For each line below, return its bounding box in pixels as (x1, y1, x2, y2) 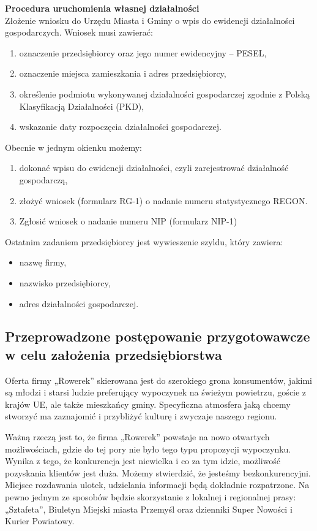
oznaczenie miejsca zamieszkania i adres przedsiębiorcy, (19, 67, 226, 80)
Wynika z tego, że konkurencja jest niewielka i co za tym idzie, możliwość (5, 454, 281, 467)
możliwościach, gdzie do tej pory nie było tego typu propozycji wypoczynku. (5, 442, 291, 455)
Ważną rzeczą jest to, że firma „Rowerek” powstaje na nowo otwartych (5, 430, 270, 443)
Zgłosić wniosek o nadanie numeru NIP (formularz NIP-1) (19, 215, 237, 227)
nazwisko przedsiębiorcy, (19, 276, 111, 289)
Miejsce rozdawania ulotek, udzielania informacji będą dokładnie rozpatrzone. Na (5, 478, 310, 491)
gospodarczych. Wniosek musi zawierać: (5, 26, 153, 39)
